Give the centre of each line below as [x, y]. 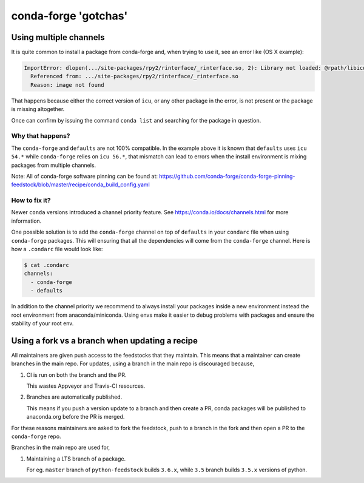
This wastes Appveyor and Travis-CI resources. [86, 386]
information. [26, 221]
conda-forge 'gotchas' [69, 16]
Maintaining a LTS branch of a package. [76, 459]
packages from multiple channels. [54, 165]
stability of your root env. [42, 323]
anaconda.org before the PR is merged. [76, 417]
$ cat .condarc [46, 265]
